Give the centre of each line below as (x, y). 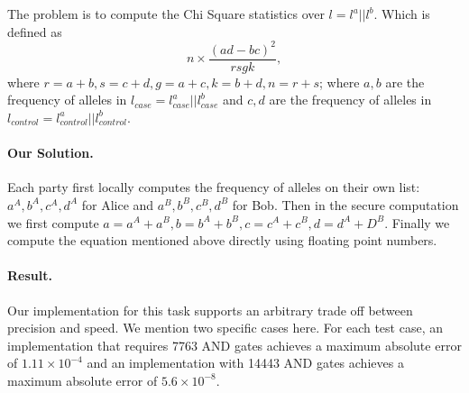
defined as (35, 31)
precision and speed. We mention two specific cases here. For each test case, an (225, 328)
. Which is (402, 14)
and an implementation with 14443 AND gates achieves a (245, 363)
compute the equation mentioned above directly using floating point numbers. (222, 240)
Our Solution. (51, 153)
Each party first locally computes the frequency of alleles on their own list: (214, 187)
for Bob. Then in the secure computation (345, 204)
